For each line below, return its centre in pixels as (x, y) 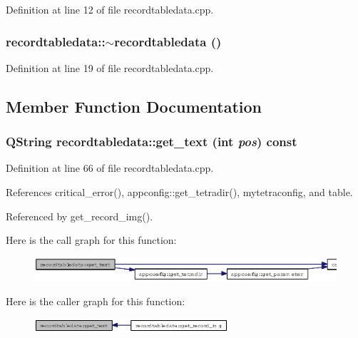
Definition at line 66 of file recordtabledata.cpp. (110, 168)
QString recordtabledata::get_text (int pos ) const (152, 142)
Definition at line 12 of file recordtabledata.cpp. (110, 9)
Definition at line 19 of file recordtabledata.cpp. (110, 67)
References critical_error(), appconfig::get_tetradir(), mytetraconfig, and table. (179, 192)
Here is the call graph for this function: (91, 240)
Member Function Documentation (134, 106)
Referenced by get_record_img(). (80, 216)
